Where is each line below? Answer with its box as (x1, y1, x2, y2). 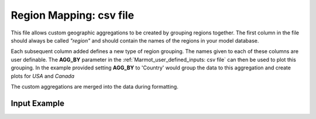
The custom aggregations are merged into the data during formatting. (11, 83, 178, 90)
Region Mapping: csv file (11, 9, 135, 22)
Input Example (11, 98, 64, 108)
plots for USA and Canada (11, 72, 75, 79)
